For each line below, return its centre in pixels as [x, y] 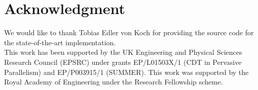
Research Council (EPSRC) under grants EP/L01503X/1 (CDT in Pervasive [123, 62]
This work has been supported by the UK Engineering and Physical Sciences [123, 52]
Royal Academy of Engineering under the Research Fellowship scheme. [114, 82]
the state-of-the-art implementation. [60, 42]
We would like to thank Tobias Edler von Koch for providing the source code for [129, 32]
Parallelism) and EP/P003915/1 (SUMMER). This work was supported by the [126, 72]
